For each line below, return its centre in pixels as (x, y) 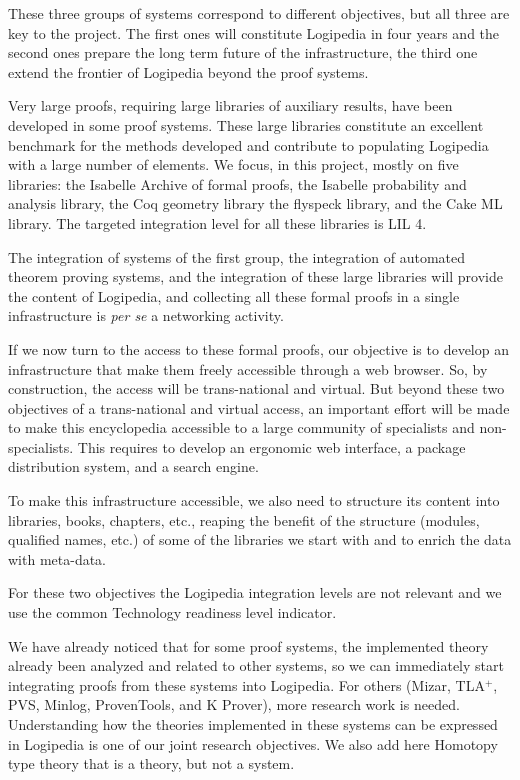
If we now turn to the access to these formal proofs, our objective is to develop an (258, 348)
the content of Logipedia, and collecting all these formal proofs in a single (234, 295)
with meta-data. (57, 558)
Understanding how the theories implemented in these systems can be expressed (253, 724)
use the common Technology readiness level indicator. (172, 612)
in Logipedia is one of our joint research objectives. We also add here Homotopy (253, 743)
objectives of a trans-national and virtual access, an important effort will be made (259, 407)
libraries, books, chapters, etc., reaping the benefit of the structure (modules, (244, 519)
